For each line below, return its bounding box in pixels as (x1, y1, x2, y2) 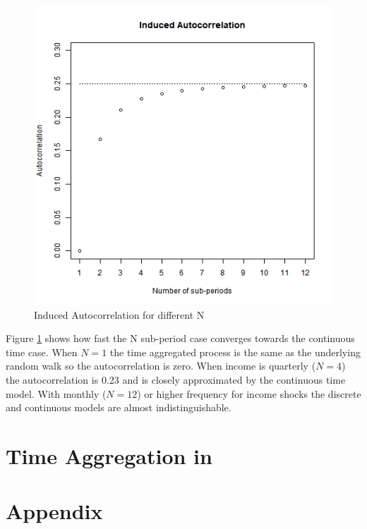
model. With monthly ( (6, 386, 107, 401)
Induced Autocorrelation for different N (34, 307, 205, 322)
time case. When (6, 344, 78, 359)
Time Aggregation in (6, 441, 212, 470)
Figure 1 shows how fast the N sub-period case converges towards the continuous (6, 331, 355, 346)
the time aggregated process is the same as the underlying (109, 344, 361, 359)
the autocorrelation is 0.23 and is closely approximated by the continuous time (6, 372, 346, 387)
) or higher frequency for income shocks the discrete (137, 386, 361, 401)
